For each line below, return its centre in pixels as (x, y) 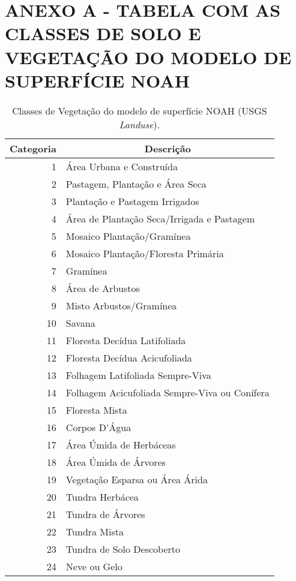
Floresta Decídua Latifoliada (126, 340)
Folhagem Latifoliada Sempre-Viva (138, 375)
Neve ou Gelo (94, 566)
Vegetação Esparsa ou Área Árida (137, 479)
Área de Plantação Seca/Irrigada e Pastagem (160, 218)
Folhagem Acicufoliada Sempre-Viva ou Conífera (168, 392)
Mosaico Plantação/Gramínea (128, 236)
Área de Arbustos (103, 288)
